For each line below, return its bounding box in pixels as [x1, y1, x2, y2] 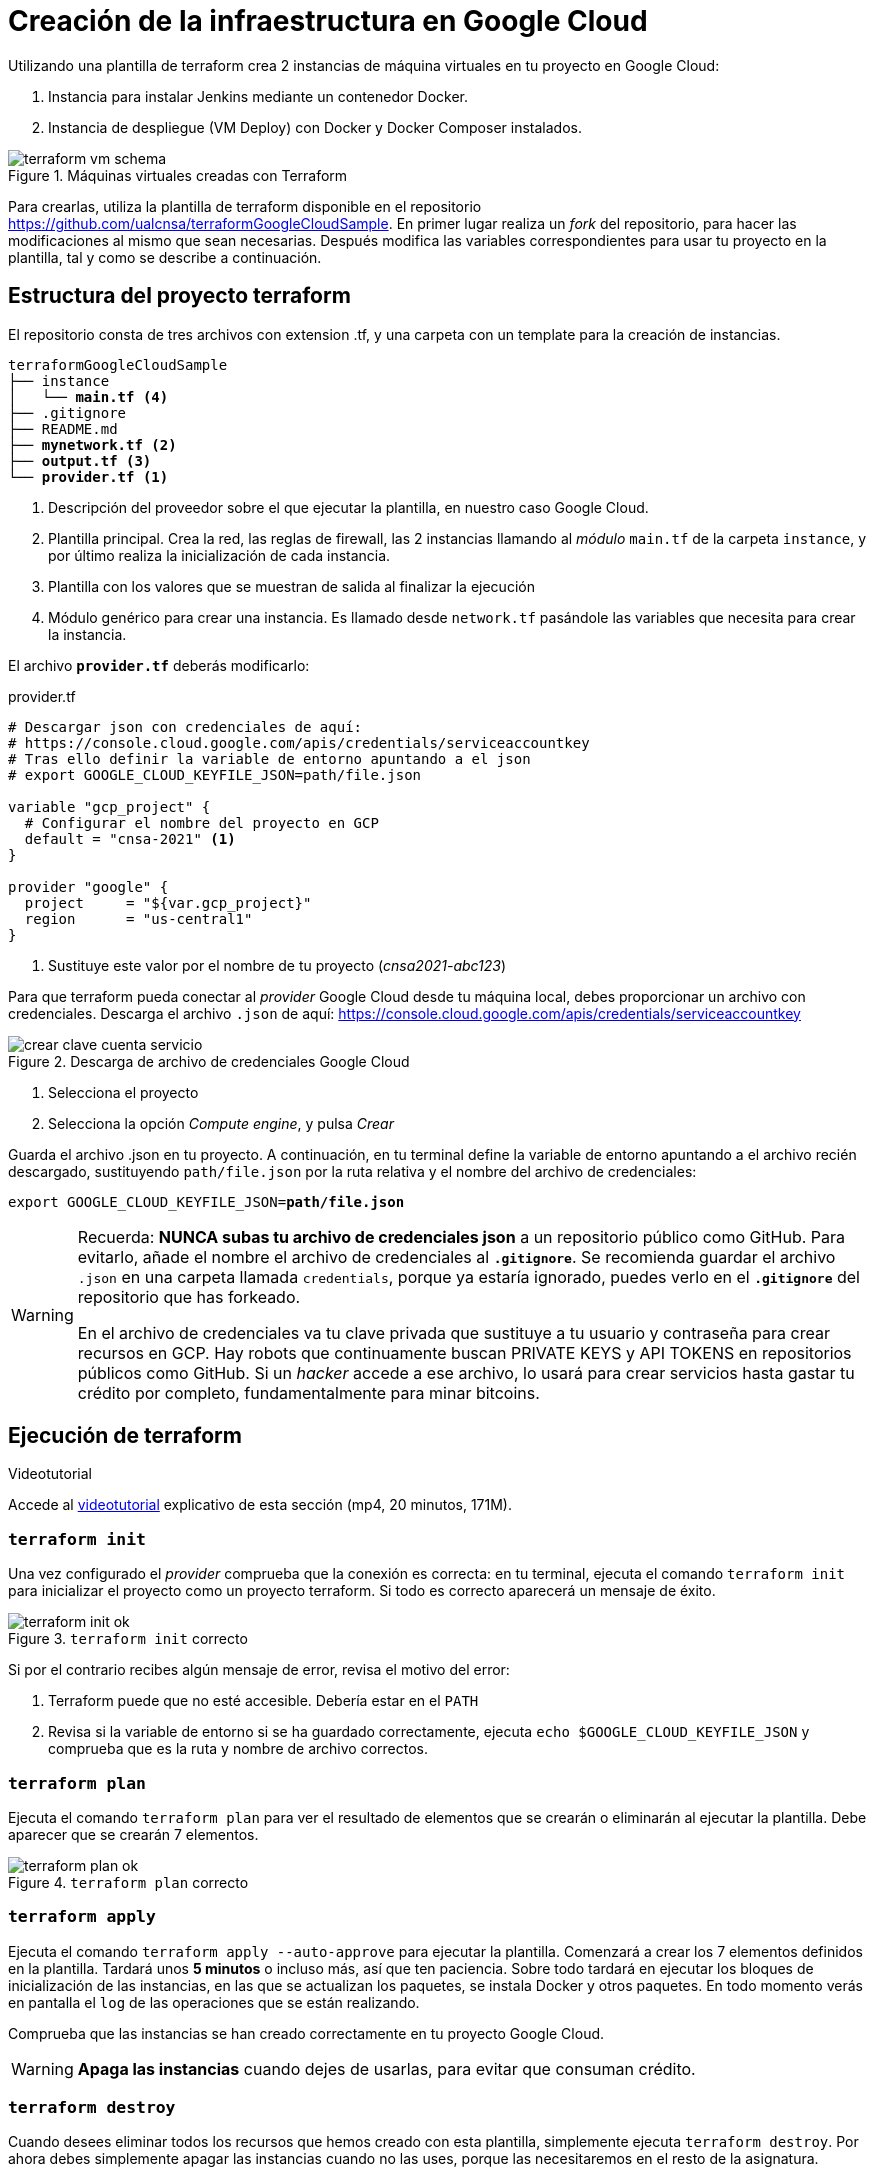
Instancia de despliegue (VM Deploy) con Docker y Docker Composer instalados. [48, 118, 582, 136]
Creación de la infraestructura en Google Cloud [8, 4, 648, 38]
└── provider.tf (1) [8, 468, 169, 485]
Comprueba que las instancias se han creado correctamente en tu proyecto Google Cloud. [8, 2024, 605, 2042]
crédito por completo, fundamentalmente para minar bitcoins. [77, 1382, 540, 1403]
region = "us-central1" [24, 910, 253, 927]
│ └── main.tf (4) [8, 388, 169, 405]
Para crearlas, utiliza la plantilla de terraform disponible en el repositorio [8, 197, 482, 215]
